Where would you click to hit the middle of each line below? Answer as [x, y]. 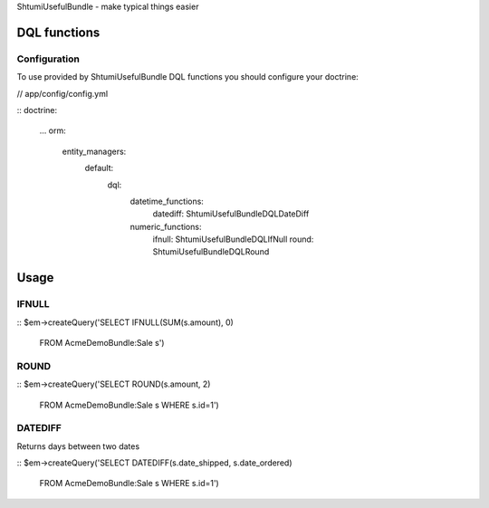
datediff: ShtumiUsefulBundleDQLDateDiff [231, 214]
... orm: [53, 130]
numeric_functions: [166, 226]
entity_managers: [94, 151]
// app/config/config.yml [62, 93]
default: [99, 168]
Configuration [48, 59]
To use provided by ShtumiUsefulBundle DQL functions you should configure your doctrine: [188, 77]
